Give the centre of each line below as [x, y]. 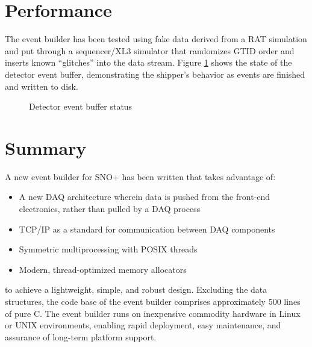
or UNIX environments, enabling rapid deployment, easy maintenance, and [143, 325]
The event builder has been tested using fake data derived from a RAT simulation [156, 39]
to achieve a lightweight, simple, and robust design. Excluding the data [136, 289]
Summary [46, 147]
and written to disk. [42, 86]
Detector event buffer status [81, 106]
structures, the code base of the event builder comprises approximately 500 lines [153, 301]
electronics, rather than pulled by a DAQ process [110, 208]
